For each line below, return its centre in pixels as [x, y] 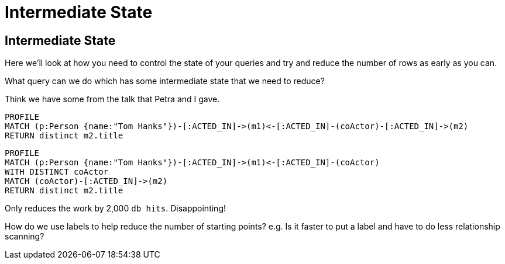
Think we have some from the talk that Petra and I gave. [112, 99]
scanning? [25, 237]
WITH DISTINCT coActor [57, 172]
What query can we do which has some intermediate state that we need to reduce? [165, 81]
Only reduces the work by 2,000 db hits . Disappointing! [115, 209]
